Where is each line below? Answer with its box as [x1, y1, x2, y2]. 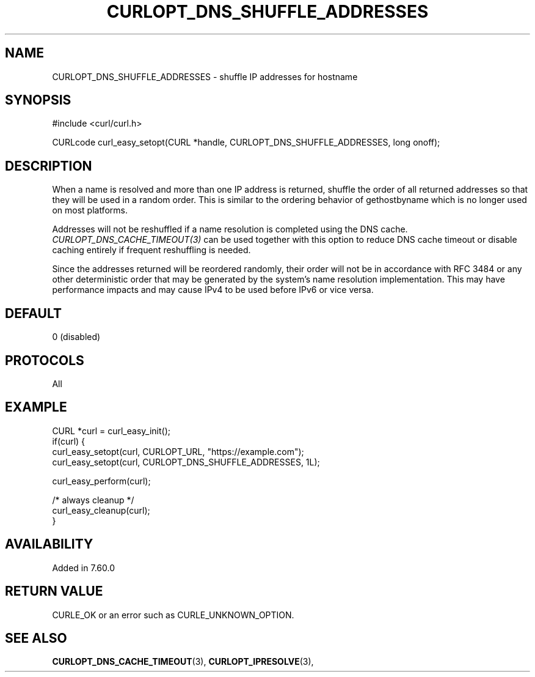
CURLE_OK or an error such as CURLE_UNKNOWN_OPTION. [52, 609, 294, 620]
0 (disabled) [52, 331, 101, 342]
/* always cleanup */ [52, 494, 134, 505]
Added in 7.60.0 [52, 562, 115, 573]
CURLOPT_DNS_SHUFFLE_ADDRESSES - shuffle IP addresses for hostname [52, 71, 358, 82]
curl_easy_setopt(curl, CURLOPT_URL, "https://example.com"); [52, 446, 304, 457]
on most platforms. [52, 205, 128, 216]
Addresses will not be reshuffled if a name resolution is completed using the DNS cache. [52, 224, 408, 235]
